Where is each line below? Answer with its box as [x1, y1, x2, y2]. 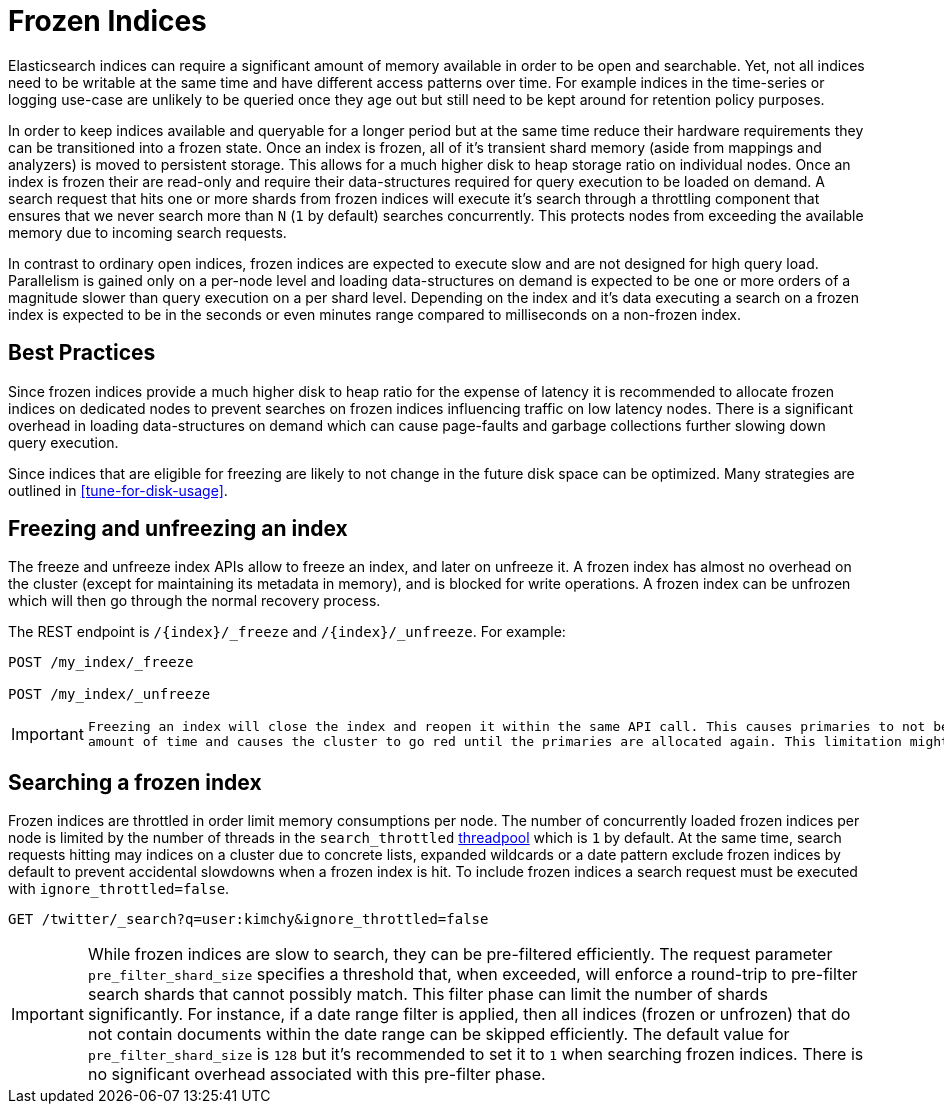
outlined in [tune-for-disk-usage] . [8, 481, 228, 499]
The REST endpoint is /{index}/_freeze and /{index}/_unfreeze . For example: [8, 623, 566, 641]
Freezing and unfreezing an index [8, 516, 348, 542]
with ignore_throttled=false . [8, 880, 230, 898]
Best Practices [8, 340, 156, 366]
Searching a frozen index [8, 769, 262, 795]
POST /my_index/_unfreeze [8, 686, 211, 703]
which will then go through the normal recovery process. [8, 592, 381, 610]
